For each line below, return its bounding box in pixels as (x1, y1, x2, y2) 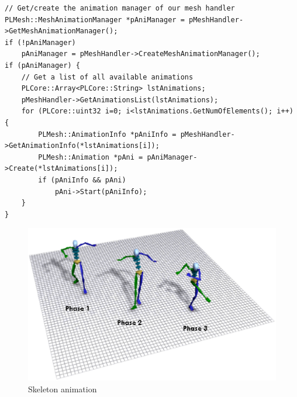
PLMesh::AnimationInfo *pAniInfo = (38, 130, 177, 139)
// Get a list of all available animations (21, 73, 194, 81)
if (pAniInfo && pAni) (38, 175, 126, 184)
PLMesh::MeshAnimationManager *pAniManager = (5, 15, 185, 24)
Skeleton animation (28, 382, 97, 395)
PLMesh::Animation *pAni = (38, 153, 143, 161)
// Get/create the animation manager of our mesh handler (5, 4, 235, 12)
